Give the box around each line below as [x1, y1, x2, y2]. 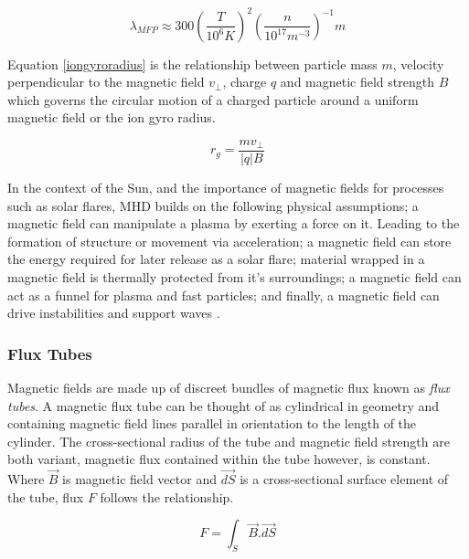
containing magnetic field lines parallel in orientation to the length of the [7, 414, 417, 433]
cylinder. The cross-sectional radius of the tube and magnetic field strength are [7, 431, 450, 450]
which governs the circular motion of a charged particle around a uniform [7, 90, 419, 109]
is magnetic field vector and [62, 469, 217, 489]
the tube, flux [7, 487, 84, 506]
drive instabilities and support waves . [7, 303, 220, 322]
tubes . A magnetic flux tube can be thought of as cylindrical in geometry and [7, 396, 440, 415]
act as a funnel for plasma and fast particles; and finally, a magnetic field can [7, 285, 440, 304]
